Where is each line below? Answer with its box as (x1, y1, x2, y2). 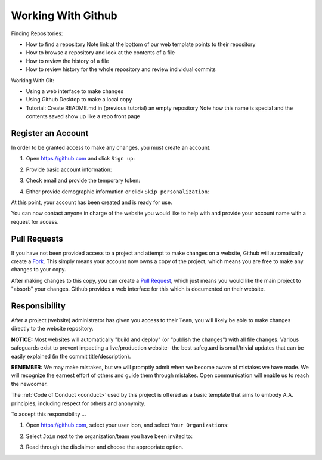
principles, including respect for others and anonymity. (11, 400, 145, 407)
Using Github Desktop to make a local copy (26, 96, 132, 103)
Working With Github (11, 9, 117, 22)
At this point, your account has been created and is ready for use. (11, 199, 172, 206)
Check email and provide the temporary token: (26, 177, 140, 184)
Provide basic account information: (26, 166, 112, 173)
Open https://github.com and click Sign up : (26, 155, 135, 162)
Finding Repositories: (11, 30, 63, 37)
